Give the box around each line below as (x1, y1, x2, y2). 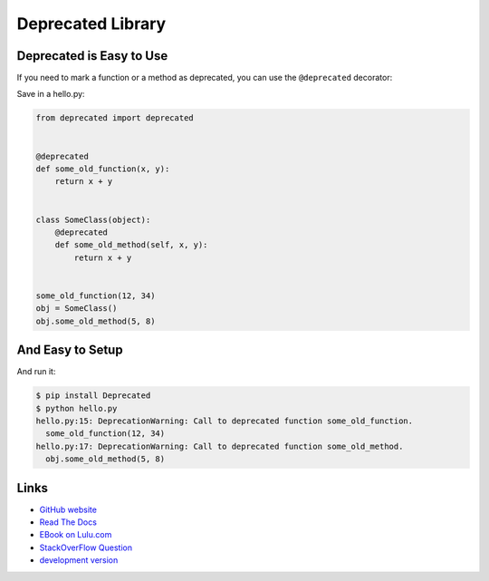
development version (39, 555, 119, 566)
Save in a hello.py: (16, 89, 85, 100)
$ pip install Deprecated (35, 391, 151, 401)
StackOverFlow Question (39, 542, 133, 553)
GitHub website (39, 504, 97, 515)
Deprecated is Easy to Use (16, 48, 168, 63)
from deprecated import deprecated (35, 113, 194, 123)
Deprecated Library (16, 14, 167, 34)
